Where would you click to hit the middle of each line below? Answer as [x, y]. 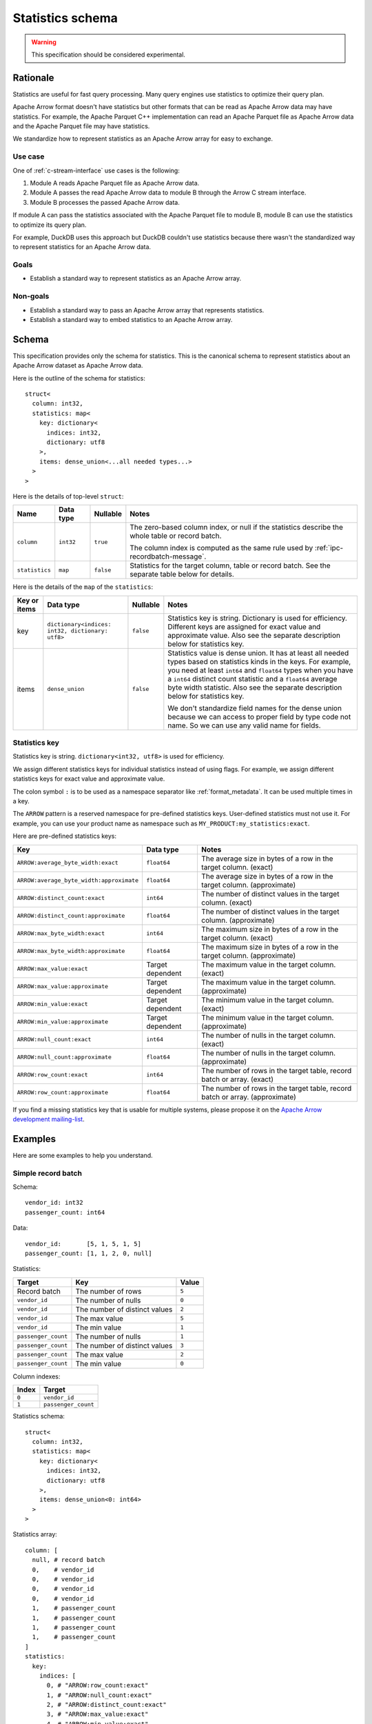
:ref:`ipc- [329, 548]
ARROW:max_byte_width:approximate [71, 951]
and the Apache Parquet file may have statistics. [81, 126]
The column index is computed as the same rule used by [221, 548]
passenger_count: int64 [65, 1212]
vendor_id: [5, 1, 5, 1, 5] [83, 1244]
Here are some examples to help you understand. [83, 1155]
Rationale [33, 78]
